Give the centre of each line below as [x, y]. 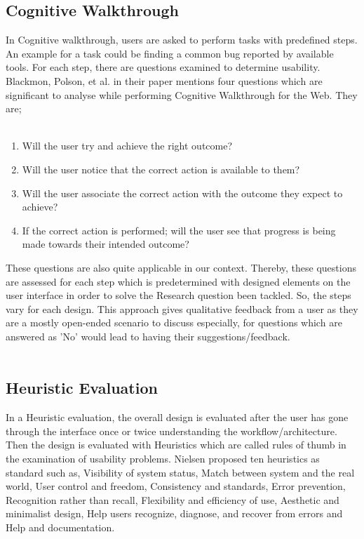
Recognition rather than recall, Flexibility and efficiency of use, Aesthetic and [173, 499]
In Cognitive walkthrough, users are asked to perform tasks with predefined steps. [182, 40]
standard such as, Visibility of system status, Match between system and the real [180, 472]
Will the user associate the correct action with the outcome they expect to [182, 193]
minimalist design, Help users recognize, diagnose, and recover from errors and [174, 513]
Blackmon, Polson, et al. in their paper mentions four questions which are [164, 80]
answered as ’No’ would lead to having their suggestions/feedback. [148, 336]
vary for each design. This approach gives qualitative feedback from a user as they [182, 308]
